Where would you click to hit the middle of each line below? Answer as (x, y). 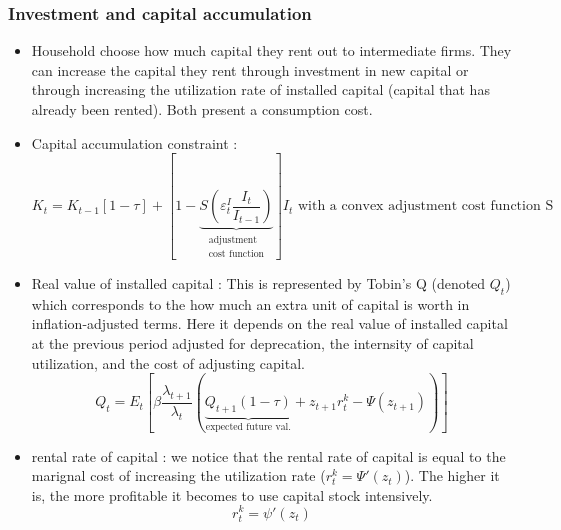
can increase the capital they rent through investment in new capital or (250, 69)
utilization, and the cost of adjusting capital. (168, 362)
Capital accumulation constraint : (134, 142)
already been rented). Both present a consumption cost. (202, 109)
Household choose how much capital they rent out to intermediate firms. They (271, 50)
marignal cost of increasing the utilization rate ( (178, 475)
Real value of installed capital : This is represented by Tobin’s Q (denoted (258, 282)
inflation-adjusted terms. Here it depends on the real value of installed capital (269, 323)
